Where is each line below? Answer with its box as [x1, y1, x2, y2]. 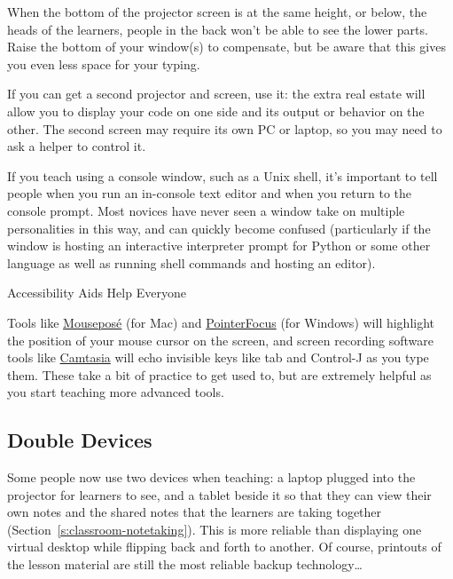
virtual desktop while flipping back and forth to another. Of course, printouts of [7, 537, 441, 556]
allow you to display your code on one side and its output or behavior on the [7, 101, 425, 120]
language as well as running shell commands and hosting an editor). [7, 253, 376, 272]
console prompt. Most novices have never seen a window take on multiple [7, 201, 405, 219]
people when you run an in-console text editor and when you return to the [7, 184, 412, 202]
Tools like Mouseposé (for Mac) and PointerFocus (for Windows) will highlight [7, 313, 435, 331]
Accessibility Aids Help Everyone [7, 283, 186, 302]
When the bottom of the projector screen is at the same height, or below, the [7, 3, 427, 20]
